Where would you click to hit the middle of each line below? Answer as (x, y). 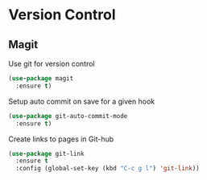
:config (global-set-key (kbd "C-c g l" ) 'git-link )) (108, 169)
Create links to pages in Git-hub (61, 139)
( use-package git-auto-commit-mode (68, 116)
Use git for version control (52, 63)
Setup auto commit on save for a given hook (82, 101)
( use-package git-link (46, 153)
